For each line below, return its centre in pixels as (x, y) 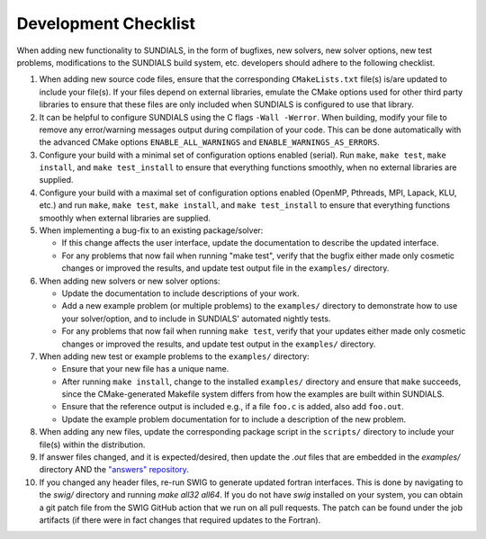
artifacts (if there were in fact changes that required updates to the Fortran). (180, 520)
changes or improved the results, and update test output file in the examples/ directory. (225, 268)
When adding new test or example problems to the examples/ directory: (174, 356)
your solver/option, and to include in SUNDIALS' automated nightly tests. (196, 319)
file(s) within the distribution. (92, 445)
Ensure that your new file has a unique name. (145, 369)
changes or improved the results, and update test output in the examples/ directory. (219, 344)
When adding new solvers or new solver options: (130, 281)
